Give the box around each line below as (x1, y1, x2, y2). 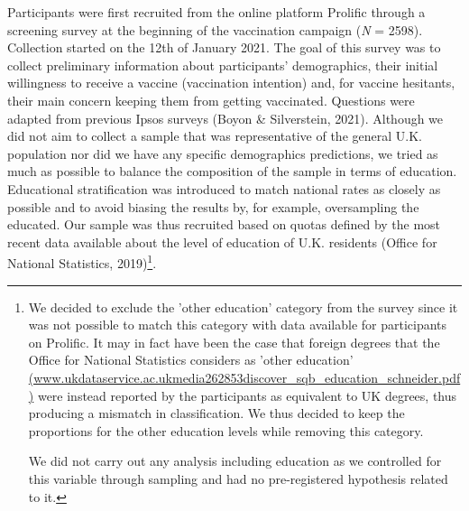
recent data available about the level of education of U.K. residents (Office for (7, 232, 437, 251)
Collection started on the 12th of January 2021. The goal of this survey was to (7, 38, 441, 57)
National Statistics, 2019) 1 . (7, 251, 157, 272)
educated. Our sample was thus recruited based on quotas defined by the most (7, 215, 441, 234)
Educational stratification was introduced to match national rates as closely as (7, 179, 441, 198)
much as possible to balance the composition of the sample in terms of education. (7, 162, 457, 181)
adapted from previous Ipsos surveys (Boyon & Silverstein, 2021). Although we (7, 108, 444, 127)
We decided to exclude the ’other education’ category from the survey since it (28, 297, 458, 316)
